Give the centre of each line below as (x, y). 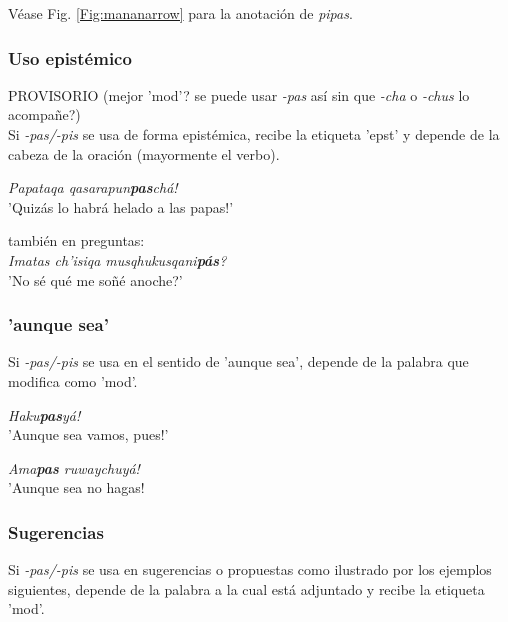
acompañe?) (44, 114)
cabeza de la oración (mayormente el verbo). (144, 153)
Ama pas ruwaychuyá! (74, 467)
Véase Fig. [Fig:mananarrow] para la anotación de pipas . (180, 13)
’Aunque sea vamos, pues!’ (88, 434)
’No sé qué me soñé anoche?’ (95, 279)
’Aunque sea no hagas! (76, 487)
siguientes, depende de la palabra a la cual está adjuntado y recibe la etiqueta (246, 588)
